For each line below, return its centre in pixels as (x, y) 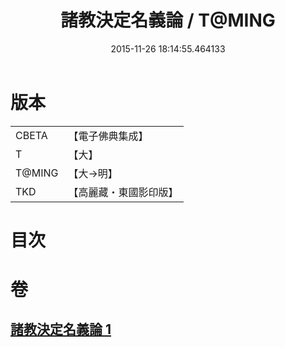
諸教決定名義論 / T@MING (168, 20)
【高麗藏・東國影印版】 (123, 192)
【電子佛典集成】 (108, 136)
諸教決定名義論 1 (61, 329)
